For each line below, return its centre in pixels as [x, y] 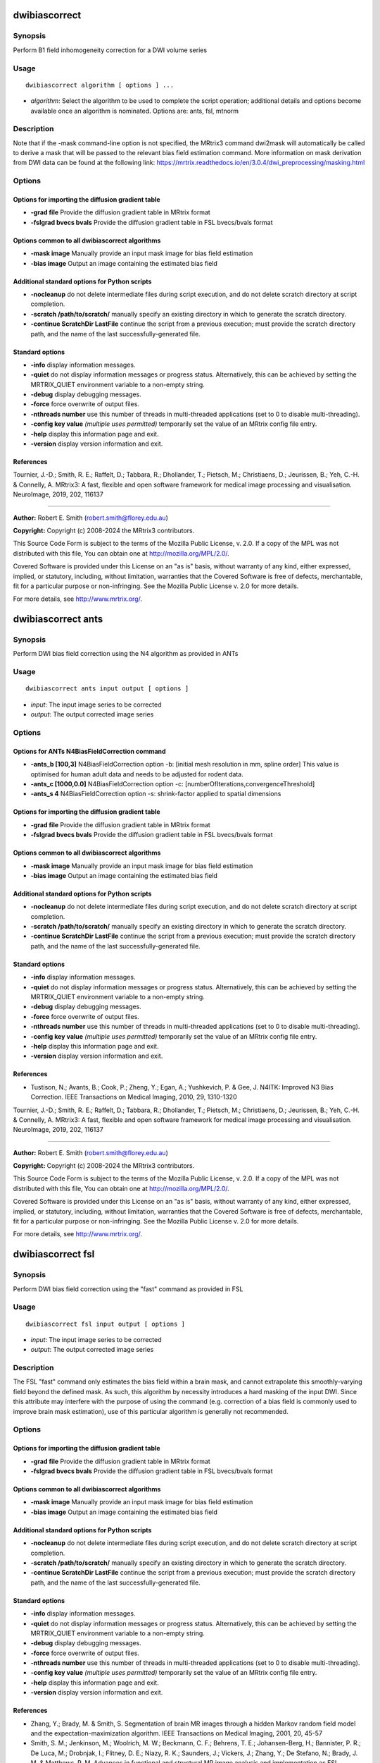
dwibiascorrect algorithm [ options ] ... [100, 85]
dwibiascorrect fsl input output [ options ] [106, 1324]
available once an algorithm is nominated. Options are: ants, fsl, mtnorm [135, 111]
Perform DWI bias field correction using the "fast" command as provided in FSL [128, 1289]
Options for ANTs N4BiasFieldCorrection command [89, 751]
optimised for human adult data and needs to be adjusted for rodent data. [137, 774]
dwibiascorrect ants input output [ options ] [107, 689]
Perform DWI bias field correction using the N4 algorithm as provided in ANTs [126, 654]
